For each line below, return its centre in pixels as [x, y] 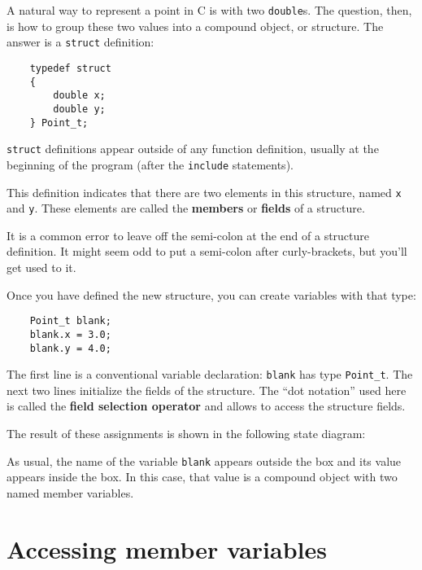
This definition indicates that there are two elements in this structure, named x [204, 192]
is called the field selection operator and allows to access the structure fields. [206, 406]
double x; [79, 96]
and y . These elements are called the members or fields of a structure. [186, 208]
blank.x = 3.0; [70, 334]
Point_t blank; [70, 321]
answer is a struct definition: [80, 42]
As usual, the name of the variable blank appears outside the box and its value [204, 460]
